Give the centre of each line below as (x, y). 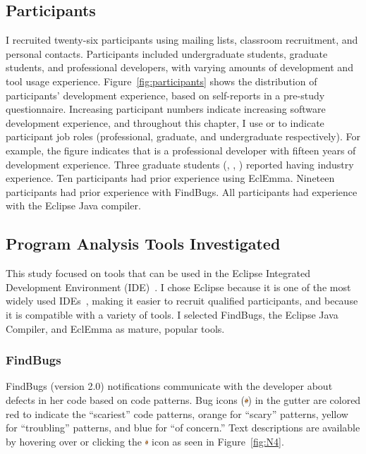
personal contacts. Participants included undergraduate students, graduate (167, 53)
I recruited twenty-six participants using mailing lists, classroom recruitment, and (182, 40)
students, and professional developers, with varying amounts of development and (179, 67)
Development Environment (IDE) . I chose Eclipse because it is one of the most (178, 287)
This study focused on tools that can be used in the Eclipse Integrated (158, 273)
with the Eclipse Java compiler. (73, 205)
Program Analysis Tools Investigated (143, 244)
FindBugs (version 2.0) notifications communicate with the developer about (169, 386)
